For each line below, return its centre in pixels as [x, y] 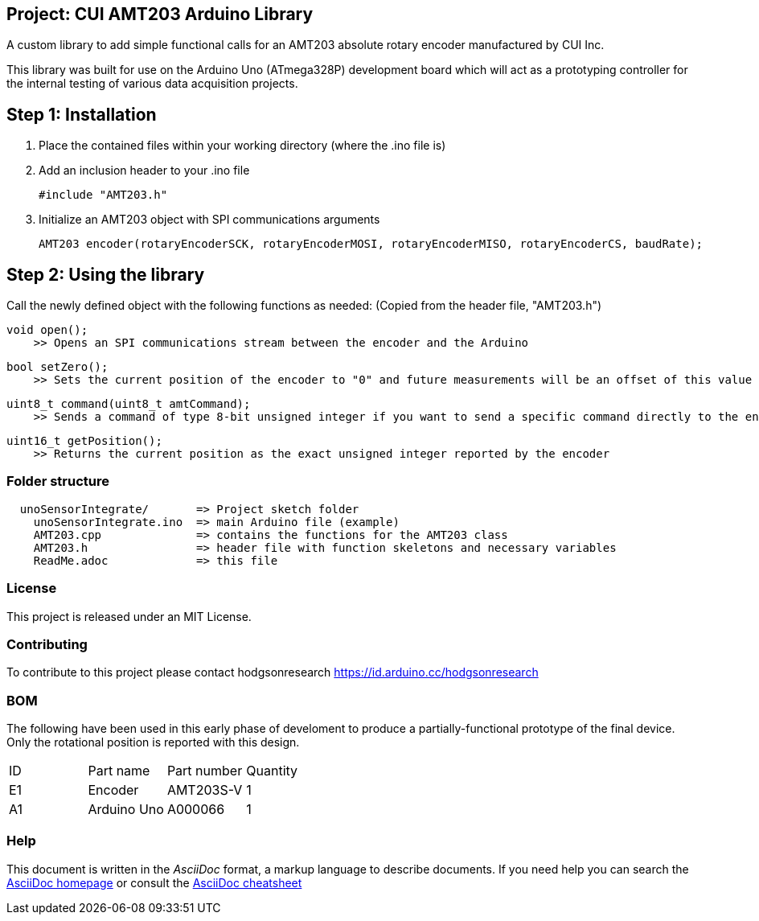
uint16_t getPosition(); [84, 441]
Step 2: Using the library [106, 274]
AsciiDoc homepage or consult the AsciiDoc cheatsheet [154, 882]
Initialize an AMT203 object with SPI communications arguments [209, 220]
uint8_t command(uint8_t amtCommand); [129, 404]
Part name [119, 771]
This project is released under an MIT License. [129, 616]
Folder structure [58, 481]
